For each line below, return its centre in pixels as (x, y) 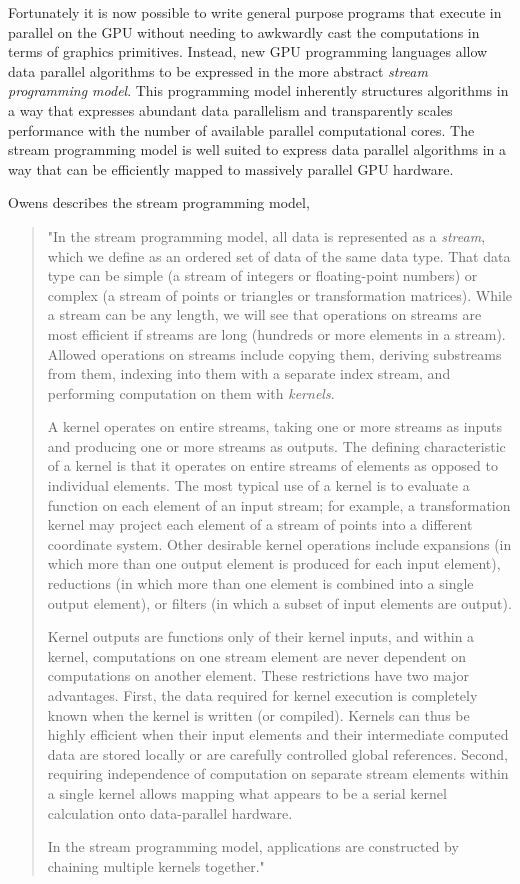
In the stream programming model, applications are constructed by (253, 846)
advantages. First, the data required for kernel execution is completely (262, 695)
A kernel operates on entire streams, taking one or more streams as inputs (274, 426)
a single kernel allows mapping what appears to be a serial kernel (247, 792)
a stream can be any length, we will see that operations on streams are (264, 314)
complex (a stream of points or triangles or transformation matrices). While (280, 294)
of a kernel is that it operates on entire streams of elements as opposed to (272, 465)
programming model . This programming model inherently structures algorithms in (258, 90)
